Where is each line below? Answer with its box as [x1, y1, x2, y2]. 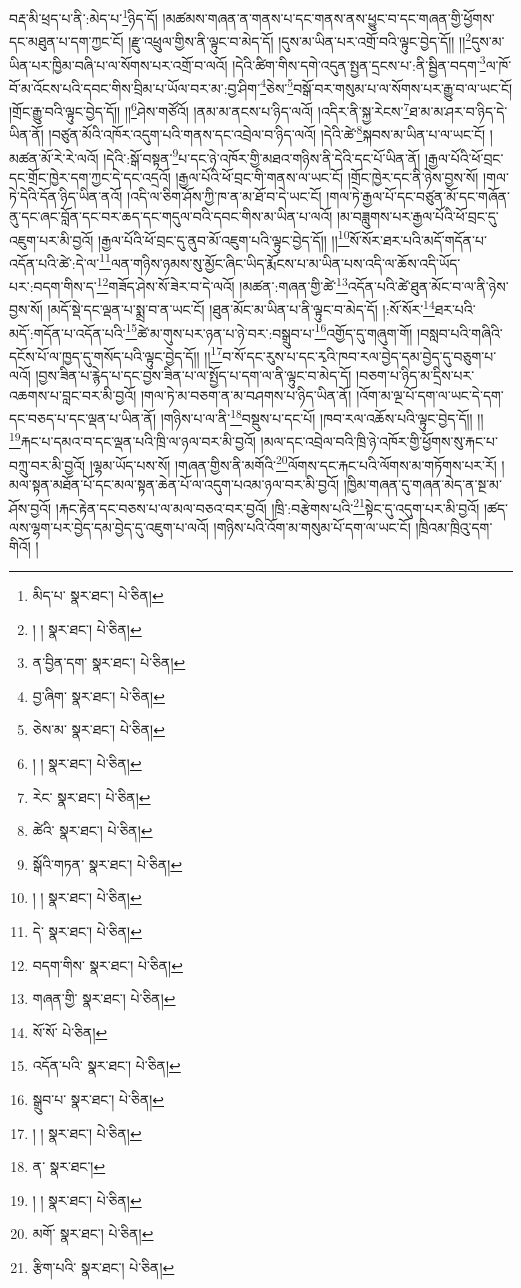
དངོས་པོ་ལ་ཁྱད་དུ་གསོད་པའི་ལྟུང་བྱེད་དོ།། [9, 345, 200, 366]
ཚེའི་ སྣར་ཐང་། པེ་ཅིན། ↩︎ [32, 820, 153, 841]
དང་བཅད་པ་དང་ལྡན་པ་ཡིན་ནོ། [9, 407, 157, 428]
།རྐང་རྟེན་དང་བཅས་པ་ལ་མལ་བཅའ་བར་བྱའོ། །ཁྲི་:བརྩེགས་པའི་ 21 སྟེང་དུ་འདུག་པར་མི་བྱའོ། [55, 494, 480, 518]
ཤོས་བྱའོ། [9, 497, 52, 518]
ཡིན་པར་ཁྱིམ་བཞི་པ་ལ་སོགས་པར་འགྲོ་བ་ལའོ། [9, 54, 228, 75]
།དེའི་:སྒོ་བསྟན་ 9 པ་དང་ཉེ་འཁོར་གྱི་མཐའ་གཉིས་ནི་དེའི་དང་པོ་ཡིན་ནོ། [103, 144, 421, 168]
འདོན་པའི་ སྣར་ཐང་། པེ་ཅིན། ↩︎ [32, 1055, 181, 1076]
